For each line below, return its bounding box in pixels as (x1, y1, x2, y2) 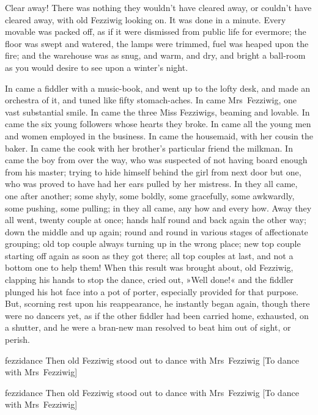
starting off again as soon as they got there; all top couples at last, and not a (5, 249, 294, 262)
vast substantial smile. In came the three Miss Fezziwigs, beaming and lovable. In (5, 105, 310, 118)
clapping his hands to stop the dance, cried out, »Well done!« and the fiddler (5, 273, 294, 286)
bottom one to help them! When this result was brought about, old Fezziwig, (5, 261, 294, 274)
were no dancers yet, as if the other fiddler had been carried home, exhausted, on (5, 309, 309, 321)
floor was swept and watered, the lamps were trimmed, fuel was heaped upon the (5, 37, 309, 50)
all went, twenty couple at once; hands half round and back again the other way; (5, 213, 306, 226)
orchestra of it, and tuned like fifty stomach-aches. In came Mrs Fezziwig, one (5, 94, 297, 106)
